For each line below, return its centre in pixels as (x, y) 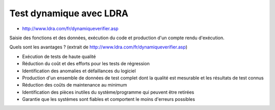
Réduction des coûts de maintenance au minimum (75, 85)
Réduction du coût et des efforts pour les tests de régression (86, 64)
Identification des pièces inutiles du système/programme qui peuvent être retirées (108, 92)
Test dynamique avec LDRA (69, 13)
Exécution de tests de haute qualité (59, 57)
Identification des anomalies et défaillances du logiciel (79, 71)
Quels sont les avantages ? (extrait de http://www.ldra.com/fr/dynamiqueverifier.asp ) (99, 47)
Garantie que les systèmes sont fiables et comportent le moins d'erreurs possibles (109, 99)
